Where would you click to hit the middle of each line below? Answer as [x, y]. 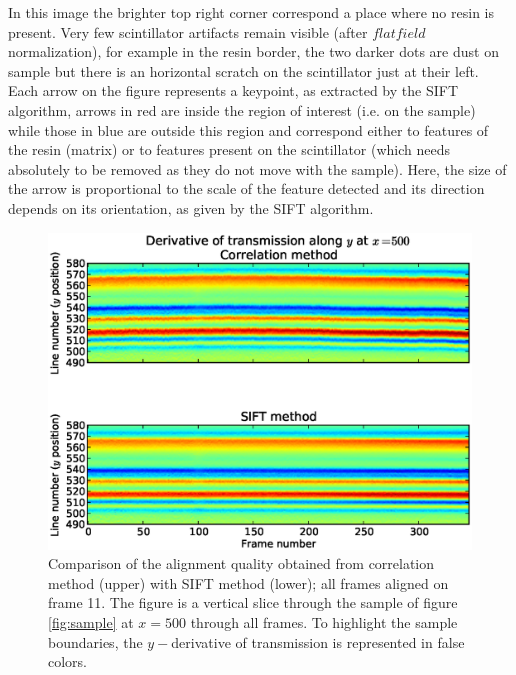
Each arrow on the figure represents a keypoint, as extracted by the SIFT [233, 90]
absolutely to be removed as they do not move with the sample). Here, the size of [257, 168]
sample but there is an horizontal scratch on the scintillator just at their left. [243, 70]
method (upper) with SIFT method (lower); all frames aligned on [248, 582]
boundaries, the [95, 641]
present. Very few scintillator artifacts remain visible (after [188, 31]
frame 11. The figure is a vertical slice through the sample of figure [253, 602]
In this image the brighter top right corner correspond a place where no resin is [251, 12]
